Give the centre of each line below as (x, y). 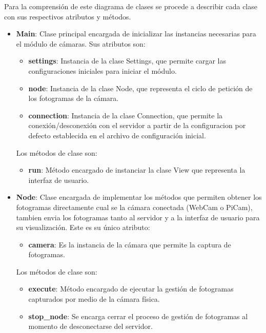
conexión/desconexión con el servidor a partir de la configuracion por (137, 125)
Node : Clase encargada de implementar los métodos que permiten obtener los (139, 197)
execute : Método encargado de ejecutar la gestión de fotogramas (131, 289)
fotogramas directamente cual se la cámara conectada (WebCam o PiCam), (134, 207)
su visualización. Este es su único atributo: (83, 227)
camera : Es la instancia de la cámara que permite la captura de (130, 244)
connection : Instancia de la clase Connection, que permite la (126, 115)
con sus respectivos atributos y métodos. (68, 16)
